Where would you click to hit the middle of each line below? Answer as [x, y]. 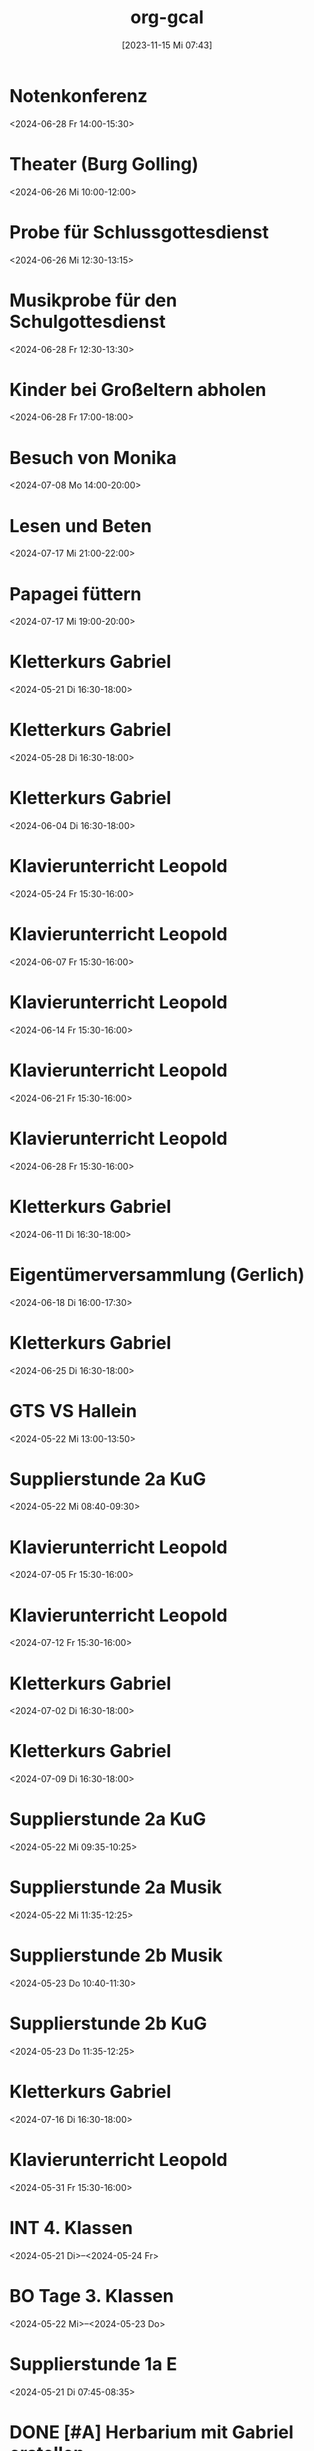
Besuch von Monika [93, 457]
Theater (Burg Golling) [104, 163]
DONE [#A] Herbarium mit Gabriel [151, 2432]
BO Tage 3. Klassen [91, 2295]
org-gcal [167, 17]
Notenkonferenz [78, 95]
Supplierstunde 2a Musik [115, 1887]
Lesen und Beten [80, 525]
